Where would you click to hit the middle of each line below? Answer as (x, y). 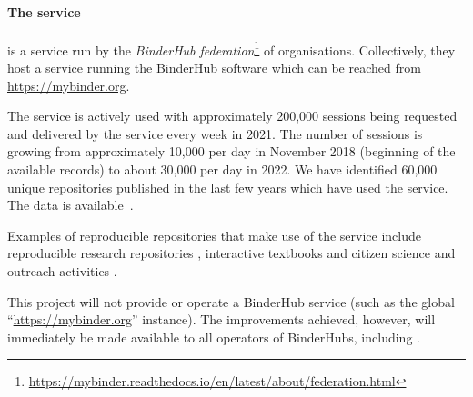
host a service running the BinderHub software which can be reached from (214, 68)
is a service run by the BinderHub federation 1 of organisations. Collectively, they (231, 48)
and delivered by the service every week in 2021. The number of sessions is (215, 133)
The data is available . (70, 205)
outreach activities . (62, 270)
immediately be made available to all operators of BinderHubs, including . (214, 337)
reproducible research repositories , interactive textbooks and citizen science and (231, 253)
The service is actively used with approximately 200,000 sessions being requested (232, 116)
